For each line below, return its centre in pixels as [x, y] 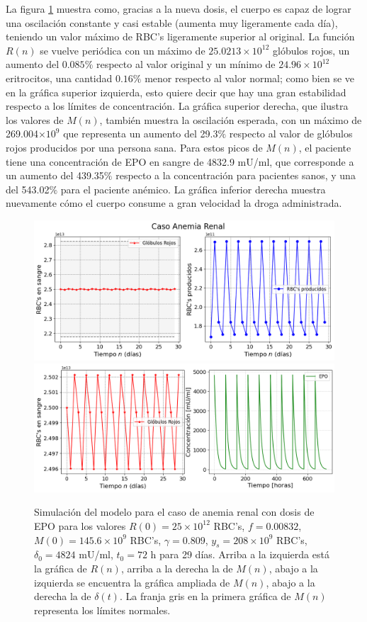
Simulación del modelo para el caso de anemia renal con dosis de [174, 512]
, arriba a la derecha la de [177, 568]
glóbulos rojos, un [311, 50]
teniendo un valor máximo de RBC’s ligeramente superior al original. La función [180, 36]
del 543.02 [28, 189]
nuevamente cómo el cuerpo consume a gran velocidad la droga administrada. [174, 203]
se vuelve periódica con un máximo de [123, 50]
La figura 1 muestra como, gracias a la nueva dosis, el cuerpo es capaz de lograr [179, 9]
